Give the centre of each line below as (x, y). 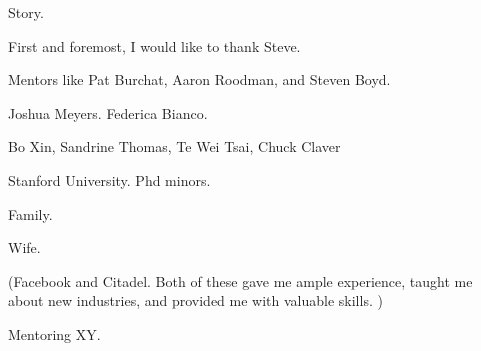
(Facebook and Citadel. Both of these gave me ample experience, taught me (240, 280)
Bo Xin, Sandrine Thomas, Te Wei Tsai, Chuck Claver (174, 146)
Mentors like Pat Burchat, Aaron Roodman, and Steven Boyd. (199, 79)
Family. (30, 213)
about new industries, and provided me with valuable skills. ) (195, 300)
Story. (26, 12)
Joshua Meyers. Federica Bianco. (108, 112)
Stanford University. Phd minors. (109, 179)
